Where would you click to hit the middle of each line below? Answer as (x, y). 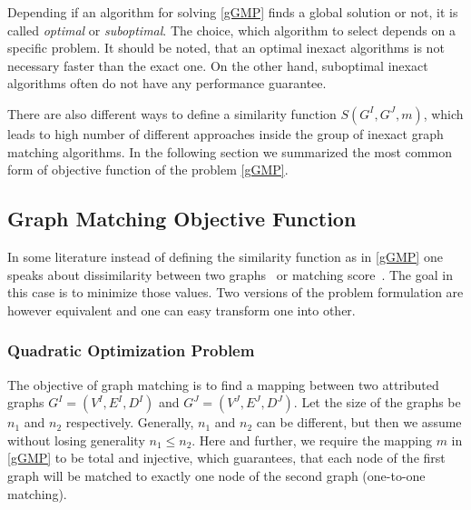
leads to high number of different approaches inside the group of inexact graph (226, 133)
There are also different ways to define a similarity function (172, 113)
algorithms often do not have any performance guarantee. (167, 83)
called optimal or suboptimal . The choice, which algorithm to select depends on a (231, 30)
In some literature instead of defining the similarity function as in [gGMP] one (225, 256)
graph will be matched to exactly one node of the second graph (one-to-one (216, 475)
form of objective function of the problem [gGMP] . (148, 170)
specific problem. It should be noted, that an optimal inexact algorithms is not (226, 48)
